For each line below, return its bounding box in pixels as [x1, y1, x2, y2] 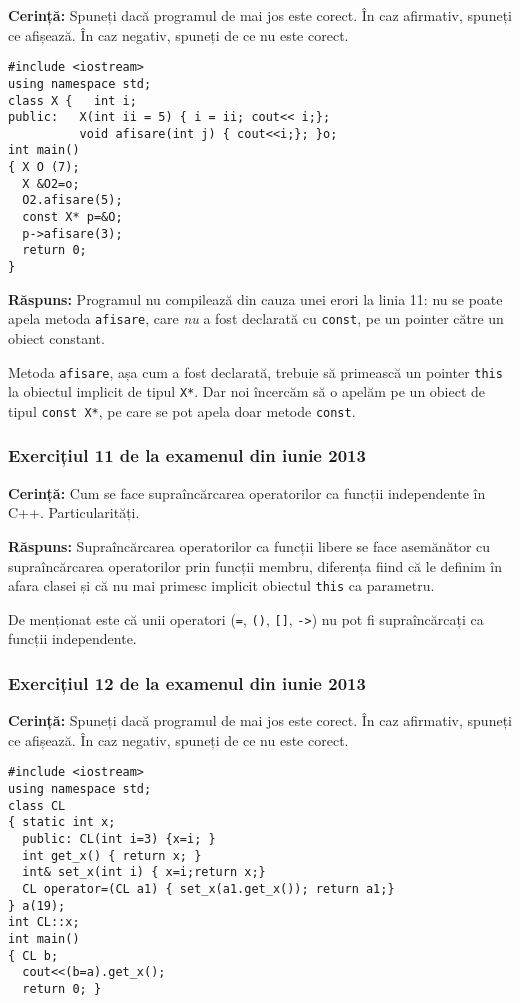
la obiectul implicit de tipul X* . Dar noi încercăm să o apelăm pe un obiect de [8, 381, 486, 402]
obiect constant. [8, 327, 105, 348]
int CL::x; [8, 915, 80, 930]
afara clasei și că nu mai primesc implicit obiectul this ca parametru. [8, 575, 435, 596]
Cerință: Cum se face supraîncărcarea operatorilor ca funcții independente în [8, 482, 486, 503]
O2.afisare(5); [22, 193, 123, 208]
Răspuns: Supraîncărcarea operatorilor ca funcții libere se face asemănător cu [8, 535, 491, 556]
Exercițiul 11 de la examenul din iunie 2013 [8, 443, 366, 468]
